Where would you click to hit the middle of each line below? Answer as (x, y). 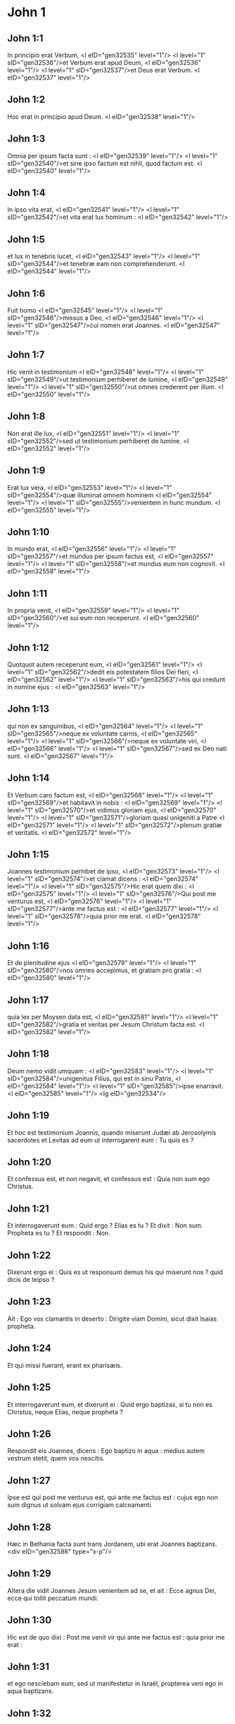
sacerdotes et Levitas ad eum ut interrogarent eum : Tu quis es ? (101, 1140)
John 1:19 (28, 1115)
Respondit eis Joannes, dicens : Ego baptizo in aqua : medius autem (106, 1451)
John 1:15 (28, 854)
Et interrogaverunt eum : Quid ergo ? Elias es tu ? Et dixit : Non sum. (105, 1226)
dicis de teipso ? (31, 1280)
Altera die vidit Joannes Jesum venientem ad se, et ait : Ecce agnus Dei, (112, 1590)
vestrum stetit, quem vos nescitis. (56, 1459)
